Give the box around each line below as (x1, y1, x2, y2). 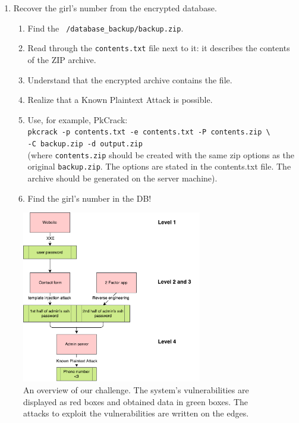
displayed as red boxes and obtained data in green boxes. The (23, 395, 248, 408)
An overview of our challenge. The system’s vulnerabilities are (23, 384, 249, 396)
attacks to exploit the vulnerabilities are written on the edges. (23, 407, 249, 419)
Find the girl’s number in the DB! (27, 192, 152, 204)
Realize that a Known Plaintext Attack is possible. (27, 93, 213, 106)
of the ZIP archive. (27, 53, 96, 65)
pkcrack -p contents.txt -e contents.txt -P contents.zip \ (27, 128, 270, 137)
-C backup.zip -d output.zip (27, 139, 143, 148)
